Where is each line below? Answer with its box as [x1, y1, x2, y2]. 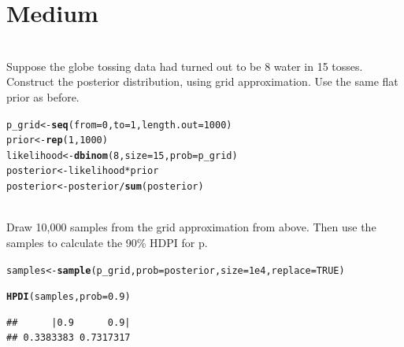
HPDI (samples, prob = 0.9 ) [6, 291, 131, 303]
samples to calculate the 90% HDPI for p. [6, 234, 208, 250]
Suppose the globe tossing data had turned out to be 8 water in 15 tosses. [6, 57, 363, 74]
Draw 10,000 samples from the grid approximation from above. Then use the [6, 219, 376, 235]
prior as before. [6, 88, 80, 105]
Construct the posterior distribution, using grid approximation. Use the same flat [6, 73, 398, 90]
